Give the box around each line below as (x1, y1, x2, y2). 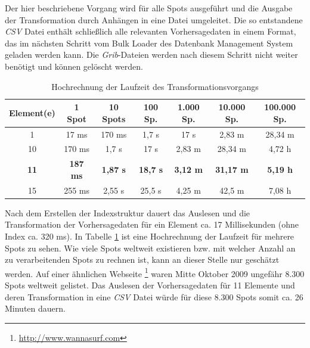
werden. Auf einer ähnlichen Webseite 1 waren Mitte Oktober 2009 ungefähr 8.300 (5, 265, 305, 279)
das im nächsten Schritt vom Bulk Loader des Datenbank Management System (5, 36, 293, 49)
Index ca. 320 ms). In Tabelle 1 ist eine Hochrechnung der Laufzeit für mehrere (5, 230, 294, 242)
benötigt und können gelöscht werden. (5, 60, 143, 72)
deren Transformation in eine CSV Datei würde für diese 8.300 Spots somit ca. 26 (5, 290, 303, 303)
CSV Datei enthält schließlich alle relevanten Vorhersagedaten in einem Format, (5, 25, 296, 38)
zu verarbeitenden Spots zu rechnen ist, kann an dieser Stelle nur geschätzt (5, 253, 280, 266)
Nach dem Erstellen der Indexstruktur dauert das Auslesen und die (5, 206, 250, 219)
